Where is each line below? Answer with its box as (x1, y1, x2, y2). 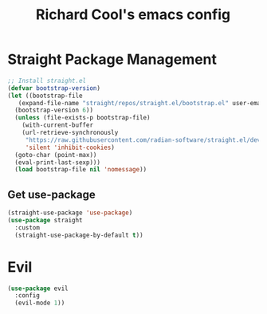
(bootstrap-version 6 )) (14, 106, 93, 115)
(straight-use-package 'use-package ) (7, 209, 133, 217)
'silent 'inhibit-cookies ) (25, 143, 115, 151)
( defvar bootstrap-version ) (7, 84, 101, 92)
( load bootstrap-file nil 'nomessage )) (14, 166, 147, 174)
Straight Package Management (7, 50, 217, 69)
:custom (14, 223, 41, 232)
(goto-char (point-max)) (14, 151, 97, 159)
